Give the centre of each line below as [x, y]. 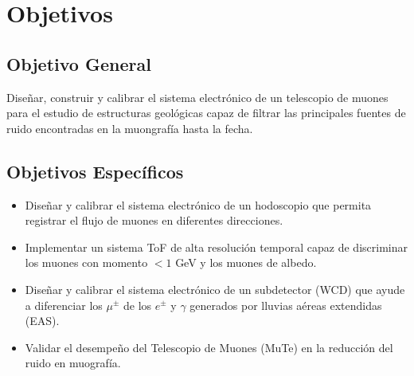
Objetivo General [79, 63]
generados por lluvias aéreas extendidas [286, 305]
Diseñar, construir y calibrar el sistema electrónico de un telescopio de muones [197, 97]
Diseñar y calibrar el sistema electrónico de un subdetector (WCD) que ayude [215, 289]
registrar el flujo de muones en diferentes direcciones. [154, 220]
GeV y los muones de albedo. [246, 262]
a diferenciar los [64, 305]
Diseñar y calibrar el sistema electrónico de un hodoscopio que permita [198, 204]
